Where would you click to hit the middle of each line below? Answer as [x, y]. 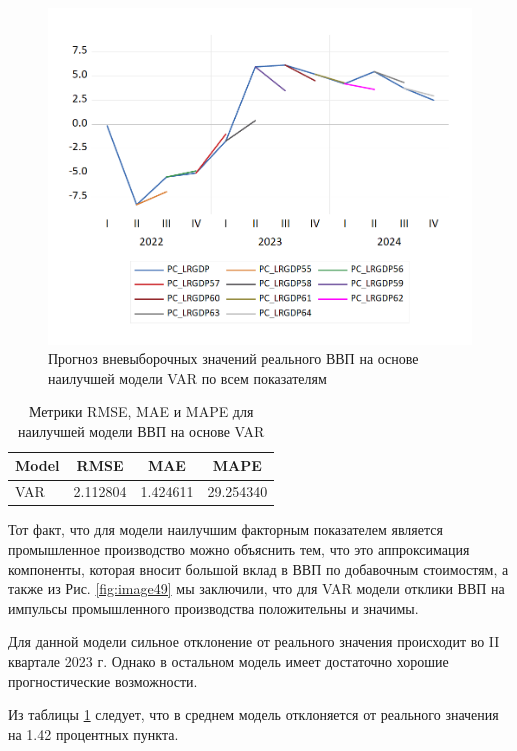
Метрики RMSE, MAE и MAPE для [141, 411]
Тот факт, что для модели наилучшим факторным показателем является [225, 529]
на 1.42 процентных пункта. [93, 733]
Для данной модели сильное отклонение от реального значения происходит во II [254, 641]
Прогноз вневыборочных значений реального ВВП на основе [233, 358]
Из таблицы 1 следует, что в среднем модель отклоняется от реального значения [253, 714]
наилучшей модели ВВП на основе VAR [141, 430]
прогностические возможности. [103, 680]
